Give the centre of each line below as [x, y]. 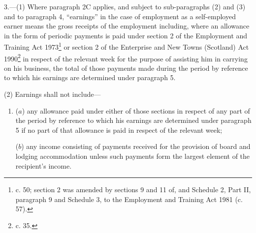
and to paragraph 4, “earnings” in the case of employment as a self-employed [120, 16]
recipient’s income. [44, 165]
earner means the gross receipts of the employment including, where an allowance [127, 26]
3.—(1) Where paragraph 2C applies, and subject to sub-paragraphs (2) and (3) [125, 6]
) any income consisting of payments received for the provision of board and [136, 146]
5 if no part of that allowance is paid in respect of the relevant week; [119, 130]
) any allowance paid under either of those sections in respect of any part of [136, 110]
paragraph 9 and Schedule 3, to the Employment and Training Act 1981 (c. [129, 199]
